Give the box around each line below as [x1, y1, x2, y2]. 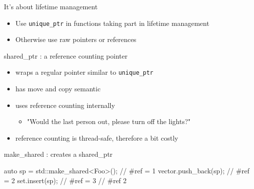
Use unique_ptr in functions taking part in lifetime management [15, 18, 210, 28]
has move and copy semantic [15, 84, 101, 94]
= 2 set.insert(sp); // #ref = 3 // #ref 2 [4, 175, 127, 185]
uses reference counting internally [15, 100, 115, 110]
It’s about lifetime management [4, 1, 98, 11]
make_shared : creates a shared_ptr [4, 149, 113, 159]
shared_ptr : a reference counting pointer [4, 50, 128, 61]
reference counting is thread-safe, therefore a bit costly [15, 132, 178, 143]
